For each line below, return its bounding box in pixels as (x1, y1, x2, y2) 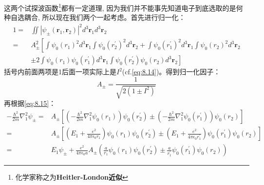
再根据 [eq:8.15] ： (4, 98, 56, 108)
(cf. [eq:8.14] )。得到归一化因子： (122, 67, 221, 77)
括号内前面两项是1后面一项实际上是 (4, 67, 116, 77)
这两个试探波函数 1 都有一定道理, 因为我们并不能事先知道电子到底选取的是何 (4, 1, 243, 13)
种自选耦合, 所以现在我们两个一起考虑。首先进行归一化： (4, 12, 186, 22)
